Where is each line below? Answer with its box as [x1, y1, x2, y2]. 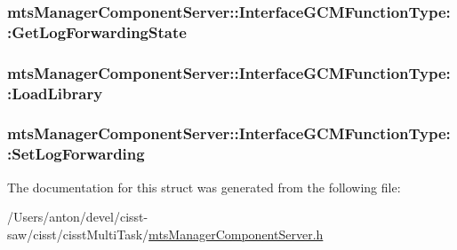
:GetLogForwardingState [7, 20, 187, 43]
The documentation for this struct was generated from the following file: [7, 177, 401, 196]
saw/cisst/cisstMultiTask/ [7, 224, 149, 243]
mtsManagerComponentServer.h [148, 224, 324, 243]
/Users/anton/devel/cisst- [7, 207, 148, 226]
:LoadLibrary [7, 82, 103, 104]
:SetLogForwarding [7, 143, 145, 165]
